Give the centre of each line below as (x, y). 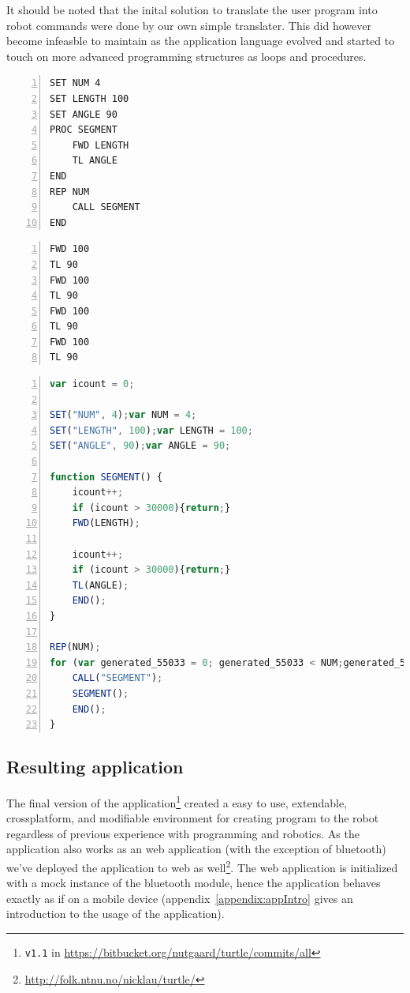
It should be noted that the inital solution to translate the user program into (192, 9)
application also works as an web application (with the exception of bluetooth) (196, 849)
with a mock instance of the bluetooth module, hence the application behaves (194, 883)
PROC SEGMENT (84, 130)
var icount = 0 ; (92, 384)
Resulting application (95, 767)
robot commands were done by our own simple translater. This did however (189, 25)
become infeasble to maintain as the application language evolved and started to (201, 41)
